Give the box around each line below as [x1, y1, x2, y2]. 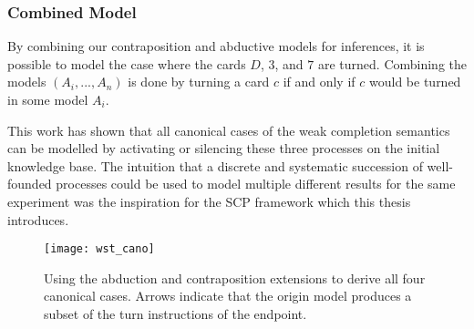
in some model [7, 90, 88, 108]
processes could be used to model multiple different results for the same [56, 174, 456, 193]
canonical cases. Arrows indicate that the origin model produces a [44, 286, 412, 305]
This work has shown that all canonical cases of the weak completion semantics [7, 120, 450, 139]
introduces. [7, 210, 69, 229]
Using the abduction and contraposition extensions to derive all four [44, 268, 426, 287]
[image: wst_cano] [44, 242, 155, 256]
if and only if [283, 72, 355, 91]
